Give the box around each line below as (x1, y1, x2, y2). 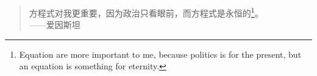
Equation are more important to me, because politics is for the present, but (19, 47, 302, 60)
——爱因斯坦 (29, 18, 80, 31)
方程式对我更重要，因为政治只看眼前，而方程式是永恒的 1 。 (29, 5, 263, 19)
